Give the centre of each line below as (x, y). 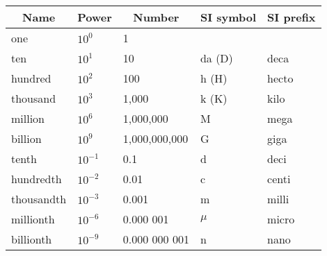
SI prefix (292, 17)
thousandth (39, 199)
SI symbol (228, 17)
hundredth (37, 179)
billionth (32, 239)
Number (156, 17)
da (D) (216, 58)
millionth (33, 219)
